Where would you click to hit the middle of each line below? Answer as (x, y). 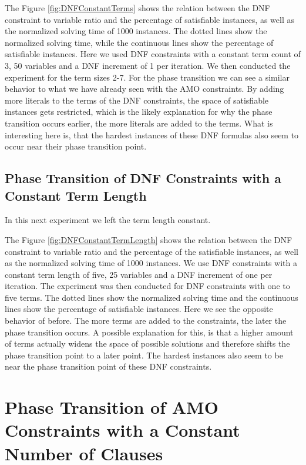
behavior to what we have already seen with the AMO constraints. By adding (144, 89)
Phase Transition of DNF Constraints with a (143, 178)
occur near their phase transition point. (76, 146)
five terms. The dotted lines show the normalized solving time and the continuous (152, 297)
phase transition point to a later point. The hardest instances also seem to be (144, 355)
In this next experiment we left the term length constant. (108, 220)
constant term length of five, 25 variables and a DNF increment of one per (139, 274)
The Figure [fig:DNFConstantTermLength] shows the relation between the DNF (149, 239)
